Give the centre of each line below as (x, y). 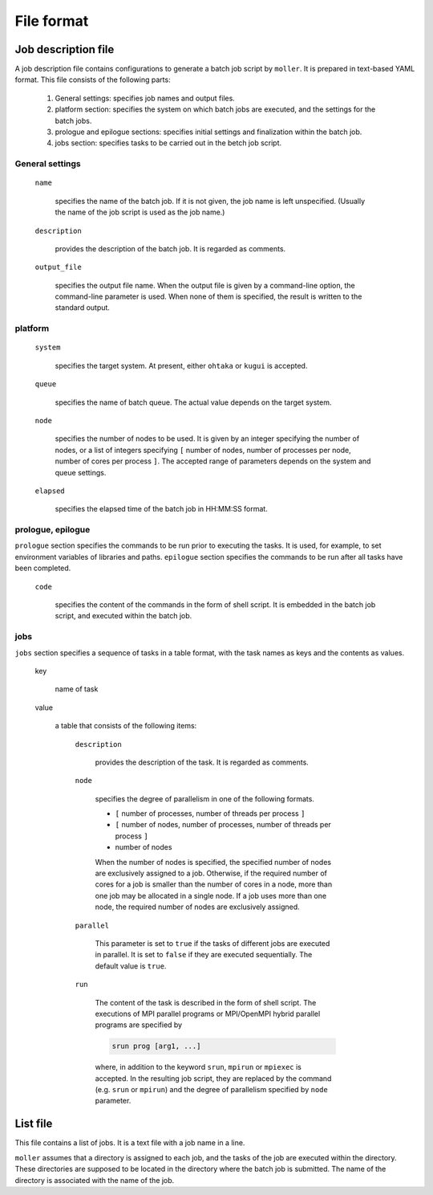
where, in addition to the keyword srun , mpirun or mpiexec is (198, 1067)
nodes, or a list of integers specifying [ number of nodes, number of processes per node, (203, 450)
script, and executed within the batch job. (123, 616)
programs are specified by (139, 1025)
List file (34, 1124)
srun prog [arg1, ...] (156, 1046)
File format (52, 21)
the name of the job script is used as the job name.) (140, 212)
